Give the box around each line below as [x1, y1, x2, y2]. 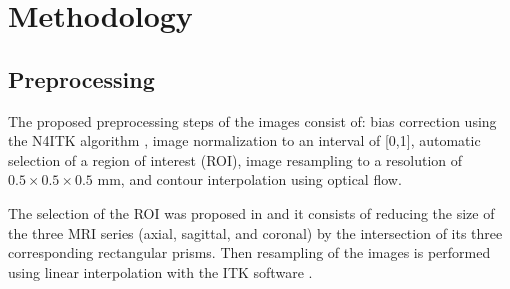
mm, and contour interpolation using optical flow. [97, 169, 402, 190]
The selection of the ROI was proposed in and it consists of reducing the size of [8, 202, 495, 223]
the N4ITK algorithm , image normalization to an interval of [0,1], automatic [8, 130, 481, 151]
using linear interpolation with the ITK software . [8, 261, 313, 282]
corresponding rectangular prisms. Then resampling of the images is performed [8, 242, 491, 263]
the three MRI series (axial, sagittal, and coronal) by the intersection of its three [8, 222, 503, 243]
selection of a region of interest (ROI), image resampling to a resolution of [8, 149, 463, 170]
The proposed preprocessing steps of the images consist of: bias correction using [8, 110, 497, 131]
